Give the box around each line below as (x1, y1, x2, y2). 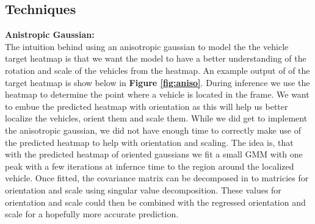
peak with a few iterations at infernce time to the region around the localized (5, 159, 294, 172)
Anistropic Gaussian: (5, 28, 95, 41)
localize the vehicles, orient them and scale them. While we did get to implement (5, 112, 308, 125)
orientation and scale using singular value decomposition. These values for (5, 183, 281, 196)
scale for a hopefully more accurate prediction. (5, 208, 179, 220)
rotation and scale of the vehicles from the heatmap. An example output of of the (5, 63, 310, 76)
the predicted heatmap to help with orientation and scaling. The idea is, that (5, 135, 294, 148)
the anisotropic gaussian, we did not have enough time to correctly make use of (5, 123, 301, 136)
